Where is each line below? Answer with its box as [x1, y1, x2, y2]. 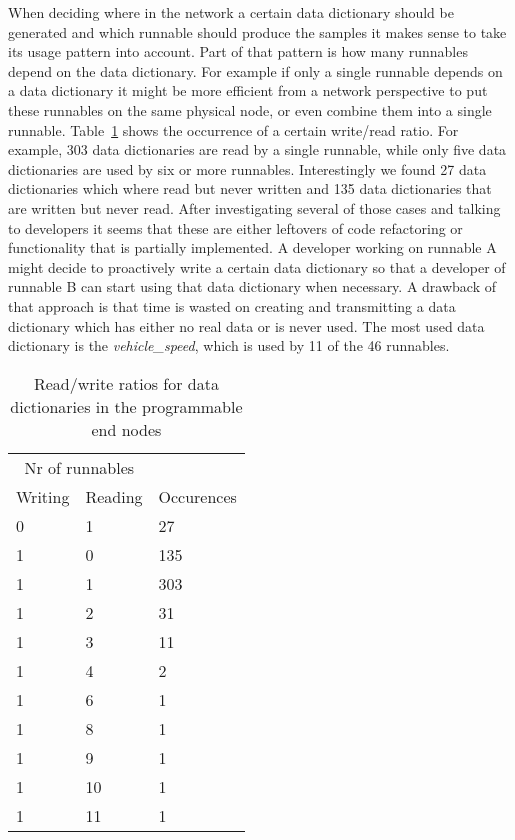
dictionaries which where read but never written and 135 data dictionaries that [8, 178, 492, 199]
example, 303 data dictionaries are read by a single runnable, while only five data [8, 139, 507, 160]
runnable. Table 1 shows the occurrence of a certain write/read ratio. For [8, 119, 459, 140]
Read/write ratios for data [33, 371, 219, 395]
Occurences [158, 484, 237, 508]
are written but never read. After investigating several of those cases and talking [8, 197, 501, 218]
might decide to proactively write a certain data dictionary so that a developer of [8, 256, 506, 277]
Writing [16, 484, 70, 508]
